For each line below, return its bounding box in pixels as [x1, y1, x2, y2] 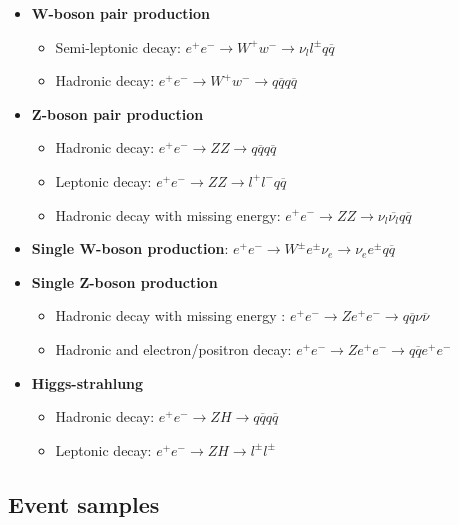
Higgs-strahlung [31, 372, 144, 393]
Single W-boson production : [31, 238, 229, 259]
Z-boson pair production [31, 103, 204, 124]
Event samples [8, 488, 160, 519]
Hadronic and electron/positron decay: [55, 338, 292, 359]
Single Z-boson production [31, 271, 218, 292]
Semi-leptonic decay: [55, 36, 181, 57]
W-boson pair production [31, 3, 211, 23]
